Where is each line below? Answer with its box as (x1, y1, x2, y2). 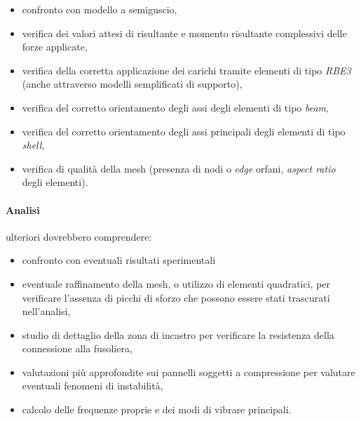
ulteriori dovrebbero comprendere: (6, 229, 152, 243)
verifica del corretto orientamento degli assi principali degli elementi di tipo (22, 123, 346, 138)
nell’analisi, (22, 304, 71, 319)
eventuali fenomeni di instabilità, (22, 378, 163, 393)
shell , (22, 138, 45, 152)
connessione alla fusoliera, (22, 341, 132, 356)
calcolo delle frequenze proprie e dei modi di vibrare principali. (22, 402, 292, 417)
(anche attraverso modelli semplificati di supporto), (22, 76, 243, 91)
